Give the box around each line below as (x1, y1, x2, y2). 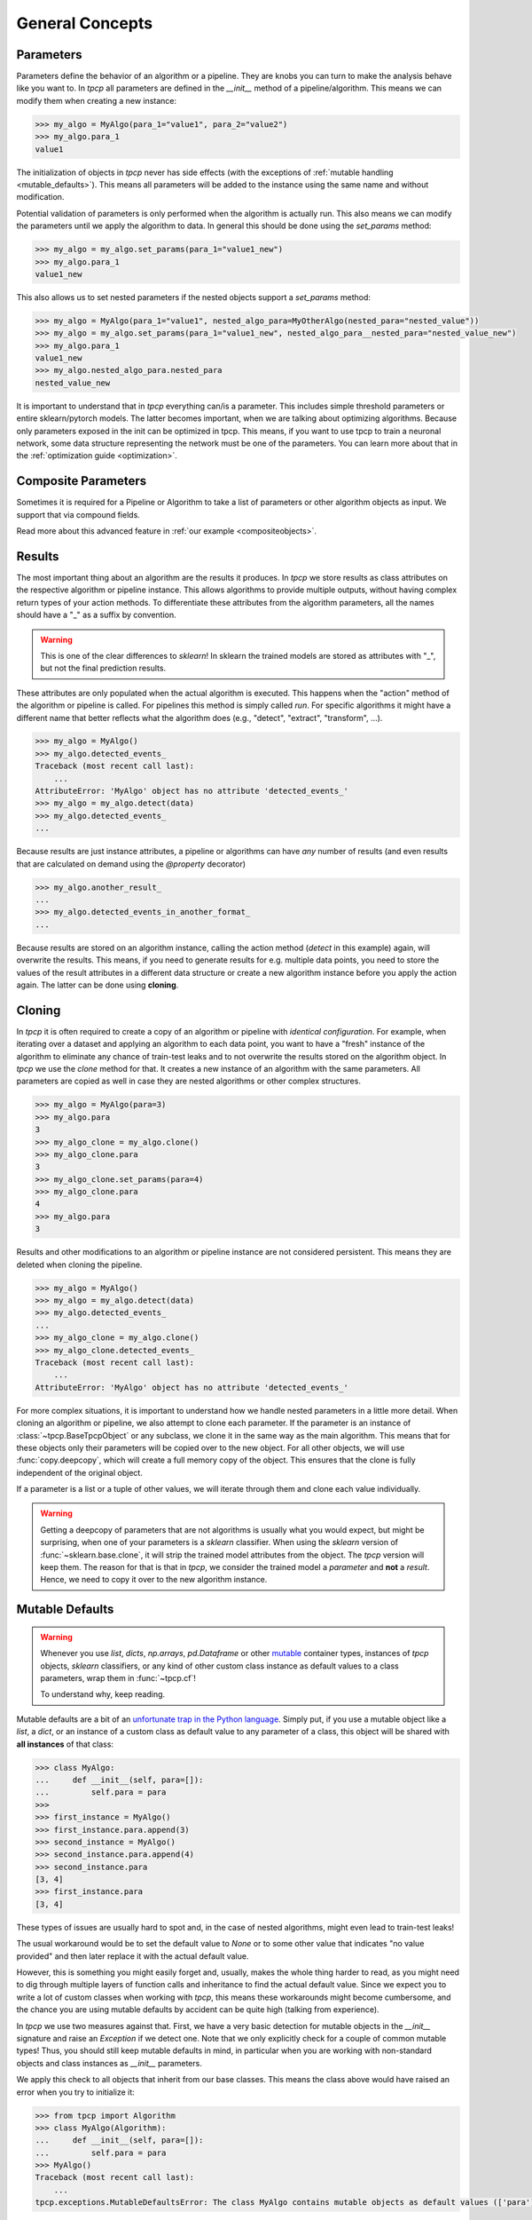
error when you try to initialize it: (16, 2087, 135, 2097)
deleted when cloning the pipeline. (16, 1259, 143, 1270)
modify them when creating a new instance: (16, 95, 177, 106)
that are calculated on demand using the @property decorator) (16, 858, 246, 869)
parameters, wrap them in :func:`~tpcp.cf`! (40, 1673, 197, 1683)
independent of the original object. (16, 1467, 144, 1478)
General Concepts (16, 13, 153, 33)
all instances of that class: (16, 1739, 114, 1749)
